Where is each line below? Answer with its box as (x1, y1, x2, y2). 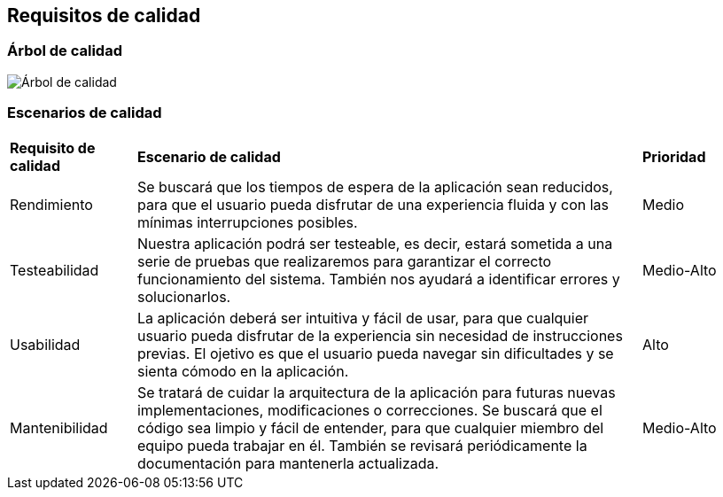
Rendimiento (10, 195, 93, 214)
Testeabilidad (10, 260, 99, 279)
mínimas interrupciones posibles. (136, 213, 358, 231)
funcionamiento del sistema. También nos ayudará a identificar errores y (136, 269, 620, 288)
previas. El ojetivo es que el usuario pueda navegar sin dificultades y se (136, 344, 614, 362)
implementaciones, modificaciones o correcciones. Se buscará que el (136, 400, 602, 419)
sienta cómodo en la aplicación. (136, 361, 349, 380)
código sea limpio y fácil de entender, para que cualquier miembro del (136, 418, 604, 437)
